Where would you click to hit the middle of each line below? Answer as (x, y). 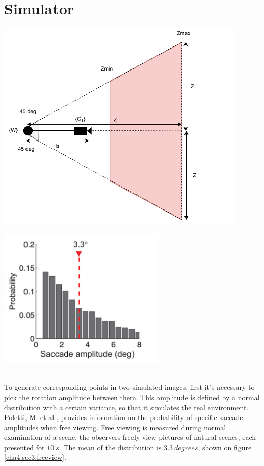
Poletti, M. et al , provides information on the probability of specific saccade (124, 417)
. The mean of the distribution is (110, 447)
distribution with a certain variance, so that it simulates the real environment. (126, 407)
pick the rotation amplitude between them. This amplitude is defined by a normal (132, 397)
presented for (24, 447)
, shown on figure (225, 447)
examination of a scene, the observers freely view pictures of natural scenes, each (130, 437)
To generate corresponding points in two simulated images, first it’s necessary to (129, 387)
